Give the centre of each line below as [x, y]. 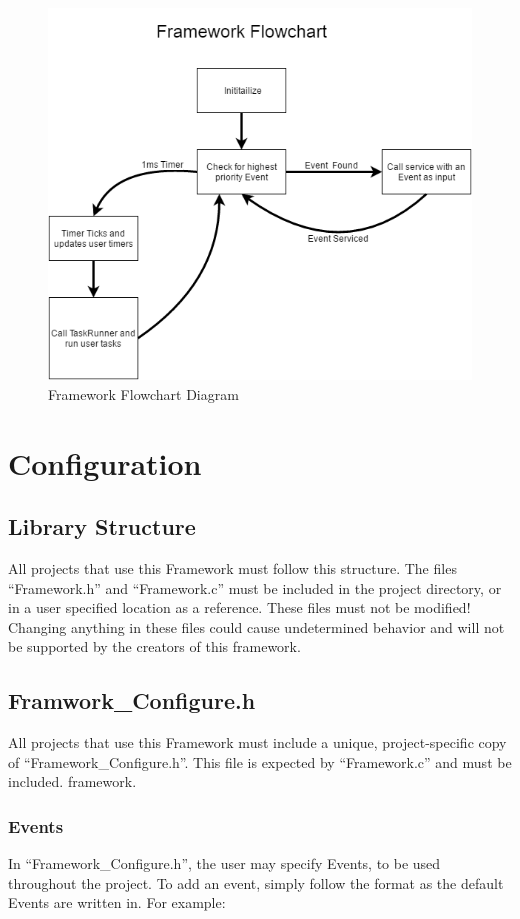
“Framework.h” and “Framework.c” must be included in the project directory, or [255, 587]
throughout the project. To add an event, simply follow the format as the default [256, 882]
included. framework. [72, 781]
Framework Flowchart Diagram [143, 393]
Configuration [105, 462]
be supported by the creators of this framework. [154, 646]
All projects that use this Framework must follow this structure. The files [232, 567]
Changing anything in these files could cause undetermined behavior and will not [256, 626]
